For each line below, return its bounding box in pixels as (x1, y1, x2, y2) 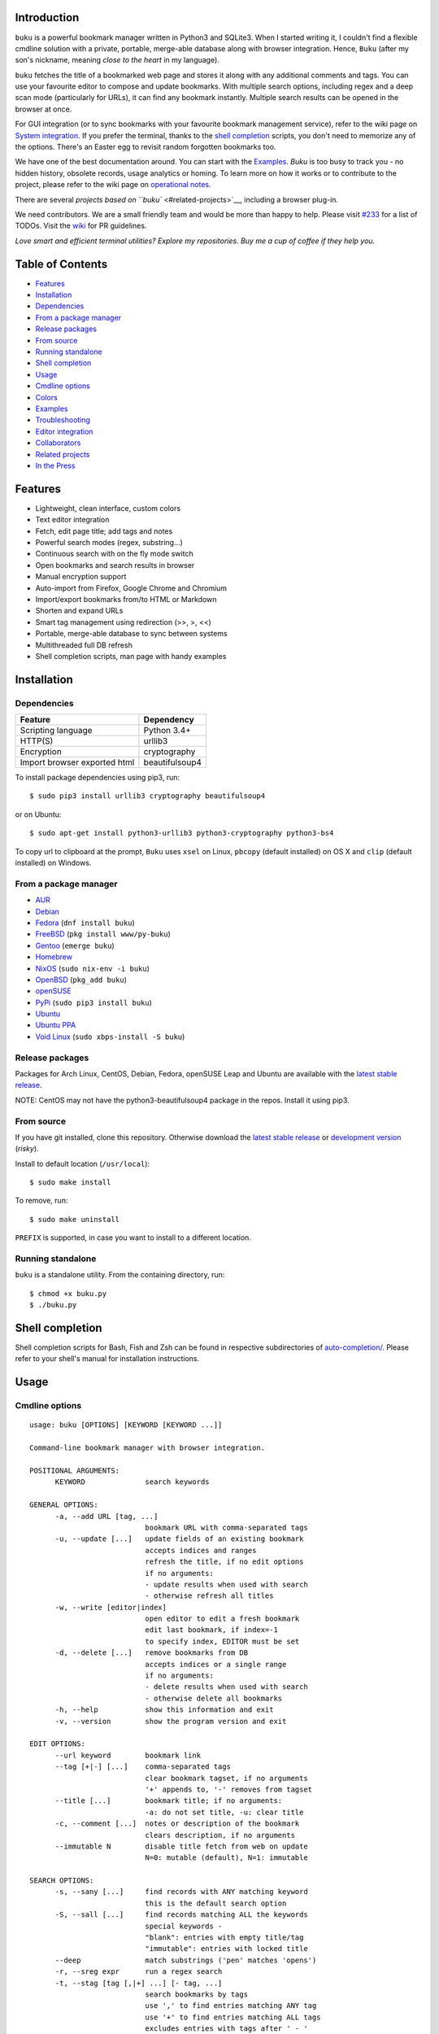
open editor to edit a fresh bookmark (145, 1614, 300, 1623)
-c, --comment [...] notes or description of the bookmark (54, 1819, 300, 1828)
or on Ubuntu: (15, 810, 62, 819)
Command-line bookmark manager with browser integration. (29, 1443, 266, 1452)
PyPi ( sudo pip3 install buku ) (35, 997, 152, 1007)
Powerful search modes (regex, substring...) (35, 538, 183, 547)
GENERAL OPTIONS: (29, 1500, 98, 1509)
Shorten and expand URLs (35, 606, 124, 616)
